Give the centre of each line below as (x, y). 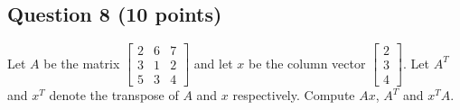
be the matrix (82, 63)
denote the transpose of (114, 95)
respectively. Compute (294, 95)
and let (213, 63)
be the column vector (307, 63)
